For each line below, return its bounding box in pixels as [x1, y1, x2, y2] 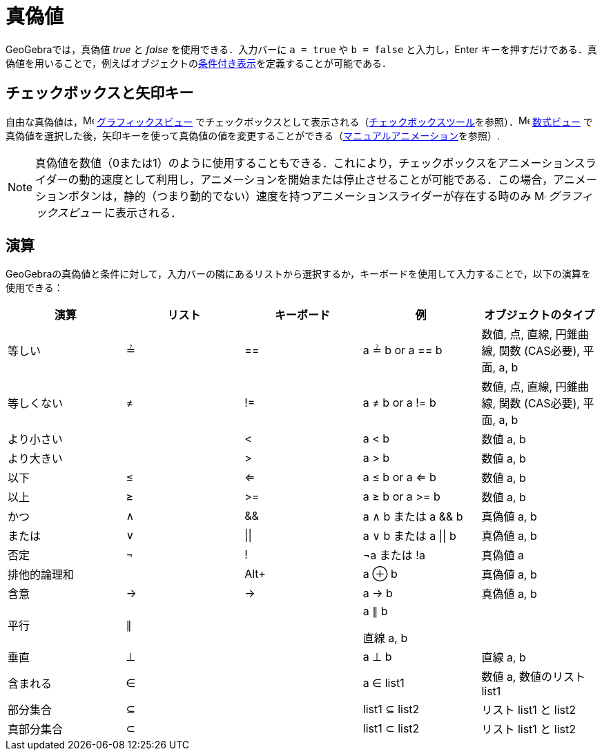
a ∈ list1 [362, 676, 405, 690]
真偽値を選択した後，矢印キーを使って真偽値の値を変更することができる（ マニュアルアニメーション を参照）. [6, 129, 501, 142]
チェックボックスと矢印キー [6, 84, 194, 102]
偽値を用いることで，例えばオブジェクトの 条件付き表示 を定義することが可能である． [6, 57, 391, 69]
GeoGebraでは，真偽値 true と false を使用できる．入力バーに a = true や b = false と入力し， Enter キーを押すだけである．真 [6, 43, 597, 55]
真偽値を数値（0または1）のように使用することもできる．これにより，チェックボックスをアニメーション [35, 155, 574, 170]
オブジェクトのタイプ [484, 308, 595, 322]
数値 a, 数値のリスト [481, 670, 585, 684]
